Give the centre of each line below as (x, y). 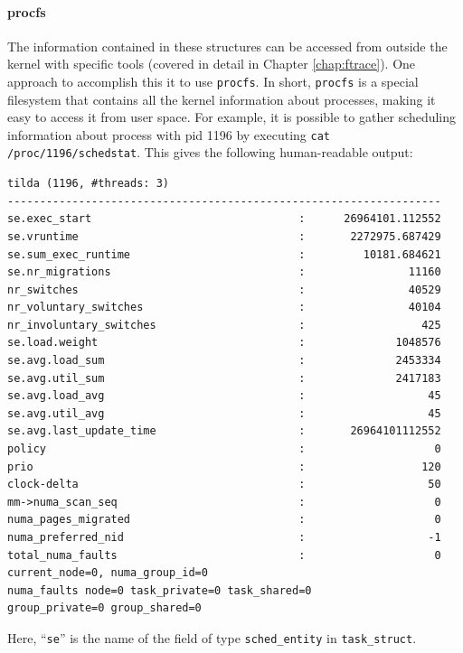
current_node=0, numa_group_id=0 (108, 573)
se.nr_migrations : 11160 (224, 272)
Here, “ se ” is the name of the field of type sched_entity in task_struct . (212, 637)
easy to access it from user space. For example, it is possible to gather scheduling (232, 117)
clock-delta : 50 (224, 485)
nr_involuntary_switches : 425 (224, 325)
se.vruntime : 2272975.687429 (224, 236)
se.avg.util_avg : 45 (224, 413)
